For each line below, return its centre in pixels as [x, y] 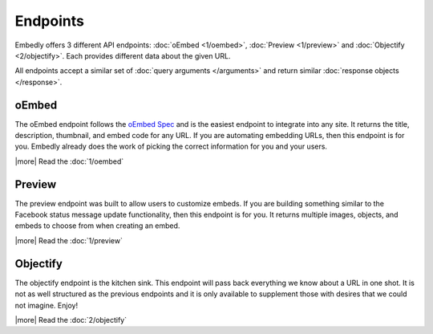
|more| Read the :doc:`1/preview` [69, 240]
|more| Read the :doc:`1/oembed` [69, 161]
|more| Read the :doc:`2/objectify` [71, 320]
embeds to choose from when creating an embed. [97, 226]
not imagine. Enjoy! [47, 305]
